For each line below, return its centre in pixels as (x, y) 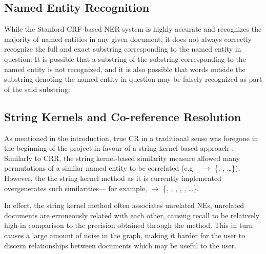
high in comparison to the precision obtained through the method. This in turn (129, 225)
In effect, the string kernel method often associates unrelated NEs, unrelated (124, 205)
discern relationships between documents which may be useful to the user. (120, 245)
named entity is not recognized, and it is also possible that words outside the (125, 69)
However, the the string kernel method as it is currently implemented (113, 178)
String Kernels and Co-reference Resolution (123, 116)
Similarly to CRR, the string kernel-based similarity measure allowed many (122, 158)
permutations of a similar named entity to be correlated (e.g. (100, 168)
